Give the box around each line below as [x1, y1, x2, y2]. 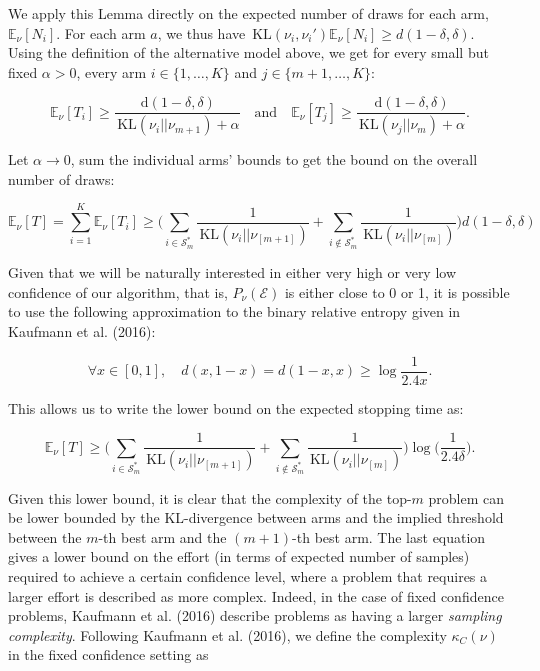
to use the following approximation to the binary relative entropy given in [8, 301, 461, 322]
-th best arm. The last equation [292, 526, 486, 547]
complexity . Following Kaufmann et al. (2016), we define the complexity [8, 624, 447, 645]
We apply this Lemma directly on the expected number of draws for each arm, [8, 3, 489, 23]
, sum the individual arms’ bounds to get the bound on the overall [70, 149, 478, 170]
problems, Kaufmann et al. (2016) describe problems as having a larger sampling [8, 605, 502, 626]
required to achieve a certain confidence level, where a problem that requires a [8, 565, 488, 586]
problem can [428, 487, 505, 508]
